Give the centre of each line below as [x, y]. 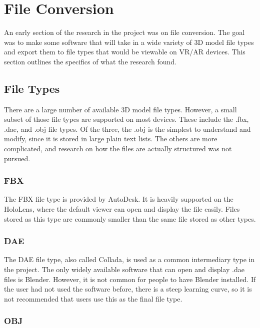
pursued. [17, 158]
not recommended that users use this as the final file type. [93, 298]
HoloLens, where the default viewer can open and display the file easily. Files [122, 209]
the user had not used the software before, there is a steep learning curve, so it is [128, 289]
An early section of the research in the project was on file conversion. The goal [124, 32]
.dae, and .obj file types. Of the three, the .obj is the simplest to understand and [127, 129]
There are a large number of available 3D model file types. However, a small [120, 109]
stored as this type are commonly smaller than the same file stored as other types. [130, 218]
